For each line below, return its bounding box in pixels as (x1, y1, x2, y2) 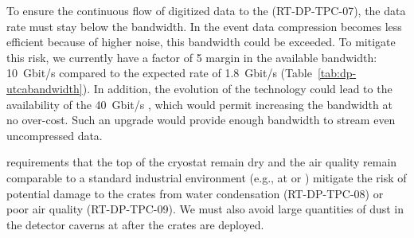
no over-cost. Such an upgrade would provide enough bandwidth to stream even (6, 111, 396, 128)
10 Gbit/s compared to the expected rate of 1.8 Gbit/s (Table (6, 64, 312, 81)
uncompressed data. (6, 127, 103, 143)
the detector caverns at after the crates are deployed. (6, 216, 264, 232)
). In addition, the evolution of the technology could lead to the (82, 80, 393, 96)
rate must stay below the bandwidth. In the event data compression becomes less (6, 18, 402, 34)
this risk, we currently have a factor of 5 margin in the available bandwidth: (6, 49, 377, 65)
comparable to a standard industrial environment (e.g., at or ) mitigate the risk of (6, 169, 407, 185)
